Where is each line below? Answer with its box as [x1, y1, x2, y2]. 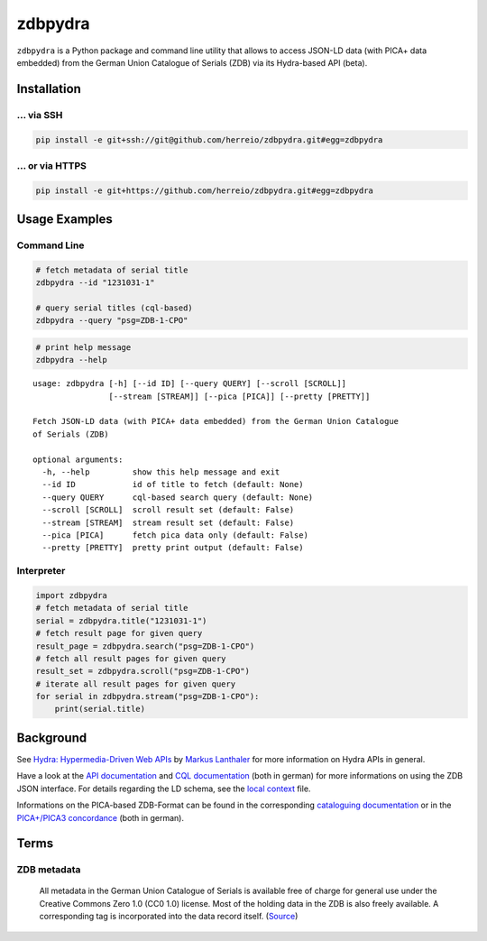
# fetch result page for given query [35, 628, 203, 639]
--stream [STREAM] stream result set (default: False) [41, 517, 295, 528]
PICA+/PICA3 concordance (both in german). [16, 812, 185, 823]
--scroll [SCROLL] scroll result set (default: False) [41, 505, 295, 515]
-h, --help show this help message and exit [41, 467, 280, 477]
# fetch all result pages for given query [35, 653, 226, 663]
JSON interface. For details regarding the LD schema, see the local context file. [16, 783, 311, 794]
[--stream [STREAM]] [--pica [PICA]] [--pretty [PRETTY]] [108, 391, 371, 401]
